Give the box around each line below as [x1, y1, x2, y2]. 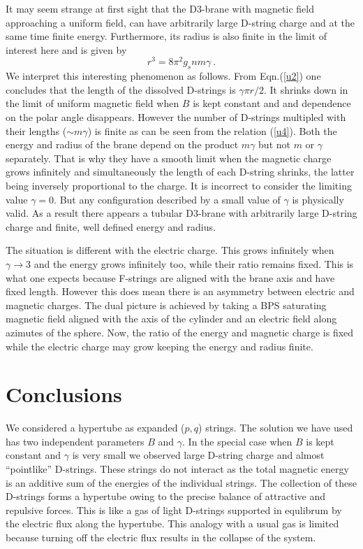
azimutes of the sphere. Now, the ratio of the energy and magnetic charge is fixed [6, 325, 354, 339]
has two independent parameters [6, 434, 145, 448]
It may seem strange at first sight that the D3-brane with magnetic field [6, 1, 314, 15]
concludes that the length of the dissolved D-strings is [6, 82, 236, 97]
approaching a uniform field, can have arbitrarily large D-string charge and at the [6, 15, 355, 29]
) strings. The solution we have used [198, 420, 353, 435]
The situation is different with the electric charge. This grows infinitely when [6, 243, 334, 257]
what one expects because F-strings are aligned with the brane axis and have [6, 270, 335, 285]
